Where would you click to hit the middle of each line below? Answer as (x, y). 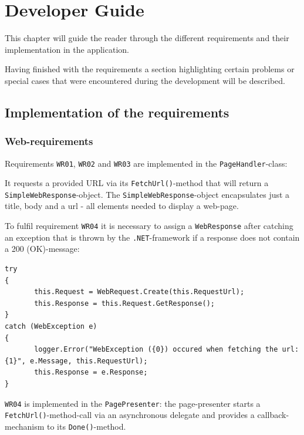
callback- (273, 415)
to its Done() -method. (87, 426)
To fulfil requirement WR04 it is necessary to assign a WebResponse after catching (149, 226)
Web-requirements (49, 141)
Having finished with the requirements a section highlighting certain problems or (150, 69)
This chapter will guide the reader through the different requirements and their (147, 38)
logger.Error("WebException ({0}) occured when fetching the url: (167, 350)
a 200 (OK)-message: (42, 249)
